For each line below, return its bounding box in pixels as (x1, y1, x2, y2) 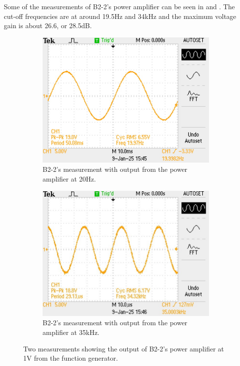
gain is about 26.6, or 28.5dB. (4, 20, 92, 31)
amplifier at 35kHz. (43, 327, 100, 337)
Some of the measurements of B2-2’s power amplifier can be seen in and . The (4, 1, 235, 11)
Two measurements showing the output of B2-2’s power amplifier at (23, 343, 224, 353)
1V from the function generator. (23, 353, 118, 363)
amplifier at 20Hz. (43, 173, 96, 183)
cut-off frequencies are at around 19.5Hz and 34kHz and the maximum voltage (4, 11, 237, 21)
